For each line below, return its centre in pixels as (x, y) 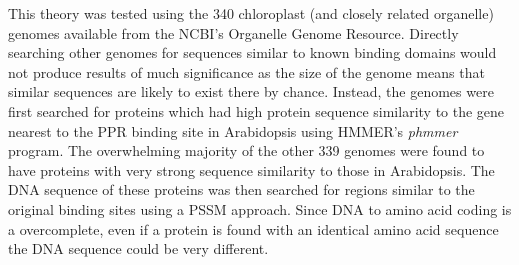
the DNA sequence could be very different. (138, 248)
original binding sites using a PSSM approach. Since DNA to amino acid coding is (260, 208)
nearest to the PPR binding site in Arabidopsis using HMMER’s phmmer (233, 130)
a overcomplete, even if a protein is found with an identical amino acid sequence (253, 228)
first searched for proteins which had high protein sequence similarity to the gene (256, 110)
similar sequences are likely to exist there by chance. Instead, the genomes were (251, 91)
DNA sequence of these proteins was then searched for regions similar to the (241, 189)
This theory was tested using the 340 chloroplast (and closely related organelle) (251, 13)
